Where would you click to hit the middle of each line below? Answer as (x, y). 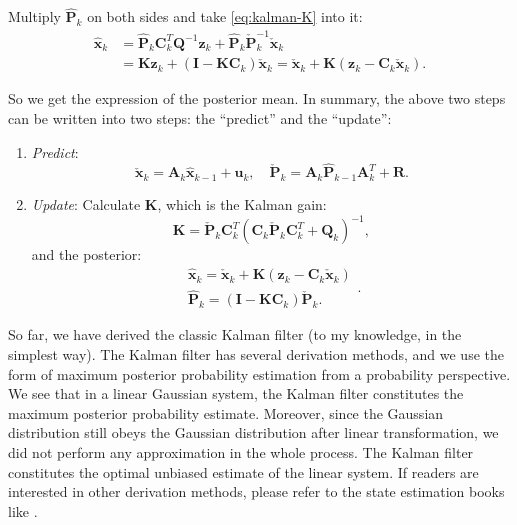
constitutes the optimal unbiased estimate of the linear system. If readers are (243, 471)
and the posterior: (86, 254)
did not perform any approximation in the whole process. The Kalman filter (241, 451)
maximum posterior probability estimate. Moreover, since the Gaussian (226, 412)
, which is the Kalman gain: (242, 204)
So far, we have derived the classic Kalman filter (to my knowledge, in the (235, 334)
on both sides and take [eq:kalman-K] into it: (225, 16)
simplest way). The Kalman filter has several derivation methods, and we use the (256, 353)
